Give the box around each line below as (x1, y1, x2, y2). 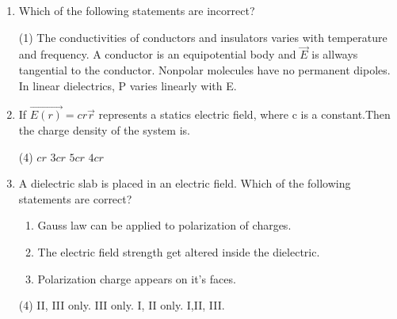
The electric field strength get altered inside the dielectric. (37, 243, 320, 260)
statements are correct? (18, 190, 132, 207)
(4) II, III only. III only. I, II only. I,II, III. (18, 297, 225, 313)
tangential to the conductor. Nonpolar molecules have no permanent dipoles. (18, 62, 391, 78)
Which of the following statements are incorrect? (18, 2, 255, 18)
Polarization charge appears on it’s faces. (37, 270, 236, 287)
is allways (311, 46, 358, 63)
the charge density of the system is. (18, 122, 190, 138)
